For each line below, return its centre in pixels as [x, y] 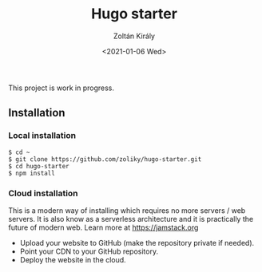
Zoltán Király [134, 36]
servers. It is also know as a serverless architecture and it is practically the [131, 219]
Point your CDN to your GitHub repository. [89, 251]
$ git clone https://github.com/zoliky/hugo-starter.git [105, 159]
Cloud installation [43, 193]
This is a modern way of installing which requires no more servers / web [127, 210]
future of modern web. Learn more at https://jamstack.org [103, 227]
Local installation [42, 136]
